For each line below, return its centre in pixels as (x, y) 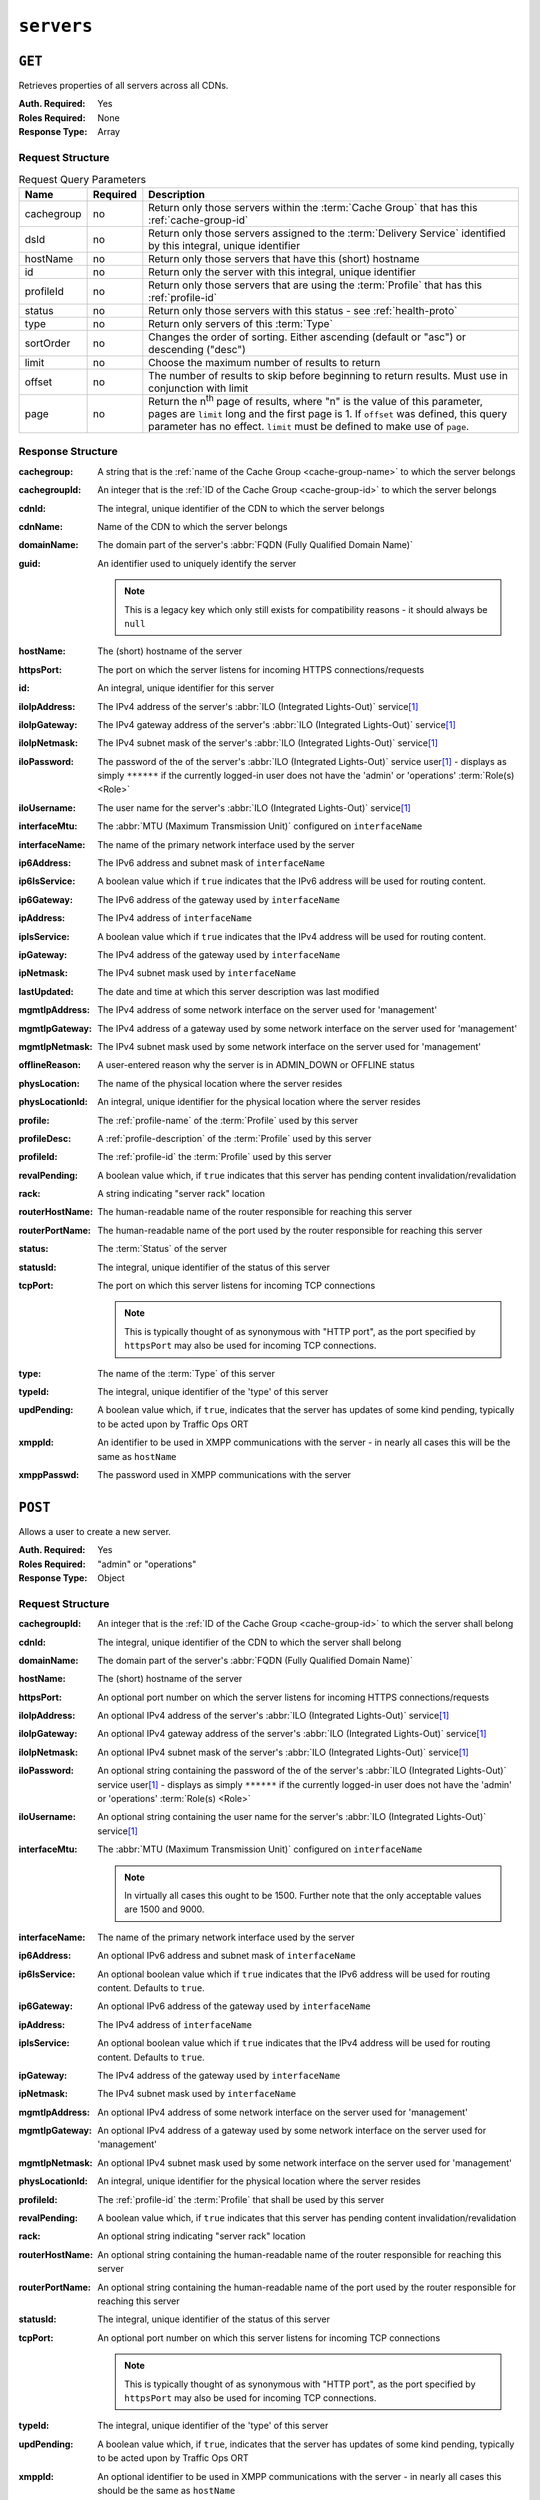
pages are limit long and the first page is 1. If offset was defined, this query (328, 414)
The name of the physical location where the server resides (220, 1083)
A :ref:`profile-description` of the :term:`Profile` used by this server (234, 1138)
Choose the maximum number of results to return (264, 362)
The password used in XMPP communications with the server (224, 1474)
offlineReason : (50, 1065)
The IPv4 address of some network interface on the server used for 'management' (267, 1010)
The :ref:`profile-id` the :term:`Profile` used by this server (214, 1157)
